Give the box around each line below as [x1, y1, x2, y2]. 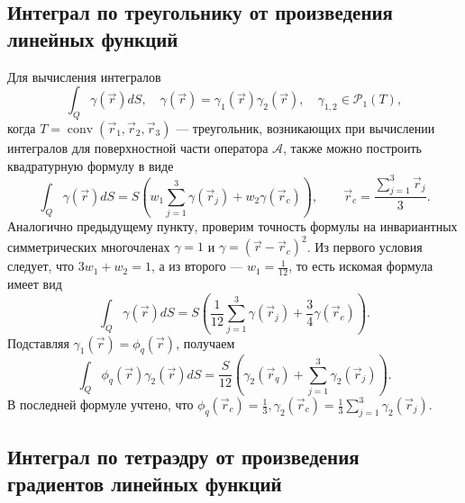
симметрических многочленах [7, 237, 170, 256]
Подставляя [7, 333, 69, 352]
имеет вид [7, 274, 62, 293]
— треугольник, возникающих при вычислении [176, 118, 435, 137]
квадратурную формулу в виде [7, 156, 174, 175]
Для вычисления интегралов [7, 67, 161, 85]
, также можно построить [283, 138, 422, 157]
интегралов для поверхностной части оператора [7, 138, 269, 157]
